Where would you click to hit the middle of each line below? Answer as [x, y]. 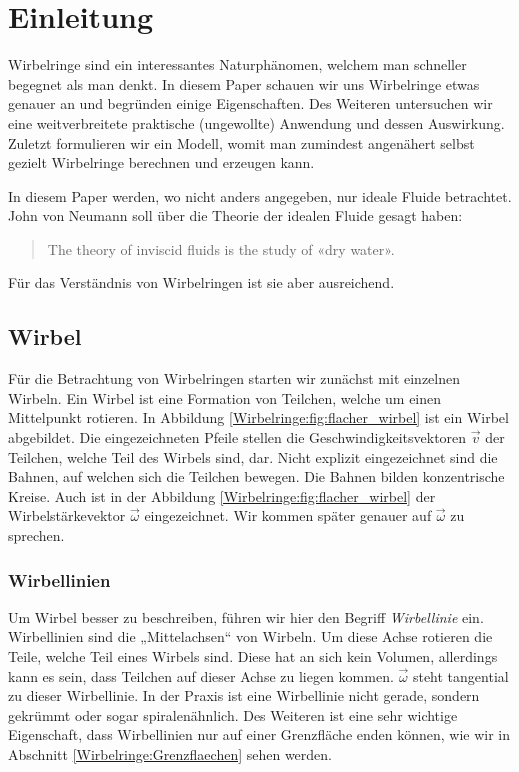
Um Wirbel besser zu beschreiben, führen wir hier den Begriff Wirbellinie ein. [246, 616]
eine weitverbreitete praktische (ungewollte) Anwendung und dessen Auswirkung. [256, 122]
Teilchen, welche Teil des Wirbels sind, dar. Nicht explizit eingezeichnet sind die [253, 456]
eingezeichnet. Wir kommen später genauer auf [288, 515]
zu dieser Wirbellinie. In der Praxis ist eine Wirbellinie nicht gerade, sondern [244, 695]
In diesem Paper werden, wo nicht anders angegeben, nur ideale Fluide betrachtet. [260, 195]
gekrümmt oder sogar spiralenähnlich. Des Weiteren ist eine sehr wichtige [233, 714]
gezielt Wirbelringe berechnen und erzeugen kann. [161, 162]
